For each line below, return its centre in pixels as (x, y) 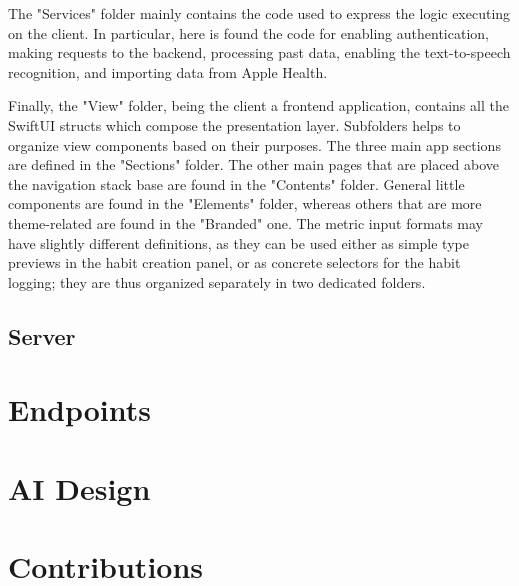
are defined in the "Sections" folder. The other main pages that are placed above (254, 164)
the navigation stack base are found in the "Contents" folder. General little (236, 183)
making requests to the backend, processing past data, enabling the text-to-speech (259, 52)
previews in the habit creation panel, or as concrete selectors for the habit (234, 262)
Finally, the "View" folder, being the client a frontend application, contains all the (258, 105)
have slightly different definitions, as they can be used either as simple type (238, 242)
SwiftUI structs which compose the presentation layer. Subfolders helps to (234, 124)
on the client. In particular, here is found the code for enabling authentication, (248, 32)
